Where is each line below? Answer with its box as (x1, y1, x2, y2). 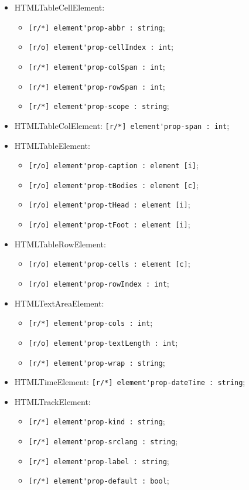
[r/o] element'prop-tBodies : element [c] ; (28, 178, 199, 190)
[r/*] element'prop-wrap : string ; (28, 356, 165, 368)
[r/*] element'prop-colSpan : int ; (28, 60, 165, 72)
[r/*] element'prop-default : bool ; (28, 474, 169, 486)
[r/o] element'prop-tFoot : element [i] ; (28, 218, 190, 230)
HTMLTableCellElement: (14, 1, 105, 13)
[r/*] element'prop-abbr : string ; (28, 21, 165, 33)
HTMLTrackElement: (14, 395, 91, 407)
